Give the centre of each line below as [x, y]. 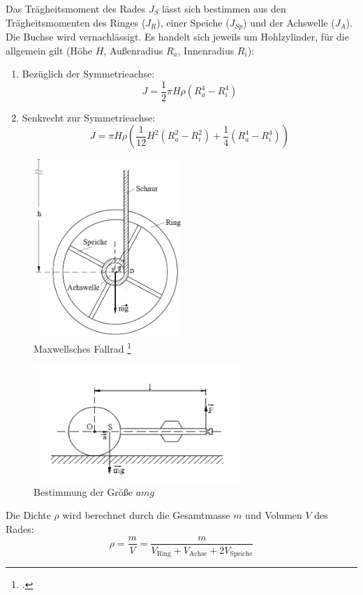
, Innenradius [206, 50]
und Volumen [274, 515]
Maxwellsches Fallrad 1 [83, 347]
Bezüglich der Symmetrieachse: [88, 74]
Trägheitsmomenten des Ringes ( [76, 22]
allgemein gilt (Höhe [49, 50]
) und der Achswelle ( [289, 22]
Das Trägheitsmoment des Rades [76, 8]
